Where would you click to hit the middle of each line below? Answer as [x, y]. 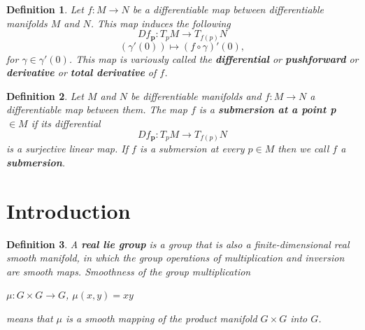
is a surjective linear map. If [67, 149]
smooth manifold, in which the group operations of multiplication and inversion [176, 258]
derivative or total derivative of [81, 72]
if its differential [66, 123]
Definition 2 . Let [45, 95]
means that [30, 318]
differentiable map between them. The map [97, 109]
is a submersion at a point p [267, 109]
